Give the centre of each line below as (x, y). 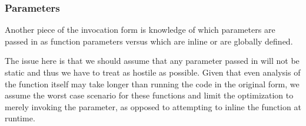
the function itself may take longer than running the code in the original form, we (152, 84)
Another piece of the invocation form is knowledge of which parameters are (140, 30)
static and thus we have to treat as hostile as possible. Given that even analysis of (153, 72)
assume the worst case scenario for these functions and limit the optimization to (149, 95)
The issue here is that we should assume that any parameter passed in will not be (152, 61)
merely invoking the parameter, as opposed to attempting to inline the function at (153, 106)
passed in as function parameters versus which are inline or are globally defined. (149, 41)
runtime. (20, 118)
